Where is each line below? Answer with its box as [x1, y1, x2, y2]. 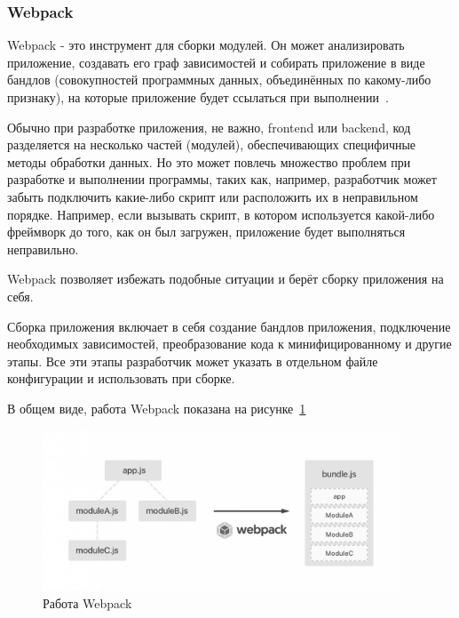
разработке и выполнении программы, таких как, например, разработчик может [7, 170, 437, 189]
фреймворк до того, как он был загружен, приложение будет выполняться [7, 222, 406, 241]
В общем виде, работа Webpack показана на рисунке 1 [7, 398, 306, 417]
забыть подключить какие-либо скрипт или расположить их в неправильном [7, 187, 418, 205]
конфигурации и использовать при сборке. [7, 369, 235, 388]
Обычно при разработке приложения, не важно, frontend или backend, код [7, 117, 411, 136]
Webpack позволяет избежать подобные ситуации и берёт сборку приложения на [7, 269, 444, 288]
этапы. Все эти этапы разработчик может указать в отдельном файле [7, 351, 378, 370]
